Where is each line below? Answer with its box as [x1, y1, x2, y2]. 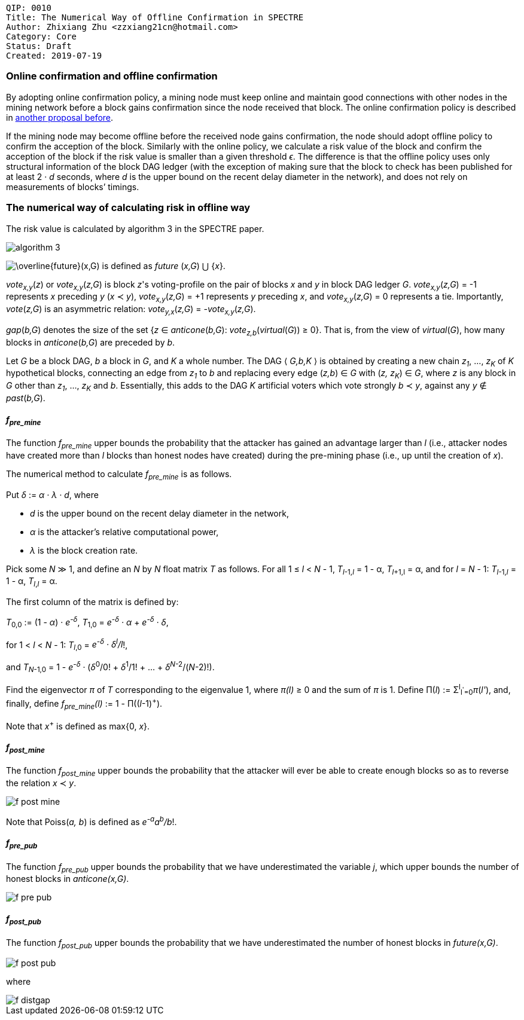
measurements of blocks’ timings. [6, 181, 139, 192]
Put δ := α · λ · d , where [6, 489, 99, 500]
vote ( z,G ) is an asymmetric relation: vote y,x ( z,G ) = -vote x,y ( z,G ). [6, 304, 256, 316]
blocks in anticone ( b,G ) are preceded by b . [6, 337, 175, 347]
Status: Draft [6, 41, 72, 51]
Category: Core [6, 32, 77, 41]
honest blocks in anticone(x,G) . [6, 874, 129, 884]
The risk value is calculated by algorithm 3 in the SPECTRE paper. [6, 223, 264, 234]
